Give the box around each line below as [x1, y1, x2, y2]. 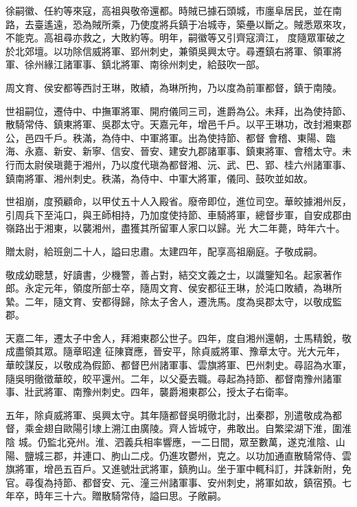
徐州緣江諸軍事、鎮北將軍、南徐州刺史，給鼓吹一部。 [24, 57, 265, 72]
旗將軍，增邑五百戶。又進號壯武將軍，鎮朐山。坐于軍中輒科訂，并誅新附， [5, 462, 342, 476]
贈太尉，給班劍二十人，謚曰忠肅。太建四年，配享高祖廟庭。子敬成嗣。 [5, 244, 323, 258]
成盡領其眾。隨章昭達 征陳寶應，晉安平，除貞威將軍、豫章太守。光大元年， [5, 344, 345, 358]
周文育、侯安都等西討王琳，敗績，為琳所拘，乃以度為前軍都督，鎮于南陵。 [5, 80, 342, 94]
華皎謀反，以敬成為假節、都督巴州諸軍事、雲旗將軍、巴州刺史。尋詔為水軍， [5, 358, 352, 372]
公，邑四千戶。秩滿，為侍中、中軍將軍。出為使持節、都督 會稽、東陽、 [5, 130, 326, 144]
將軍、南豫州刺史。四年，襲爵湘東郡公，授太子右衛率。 [43, 385, 294, 399]
